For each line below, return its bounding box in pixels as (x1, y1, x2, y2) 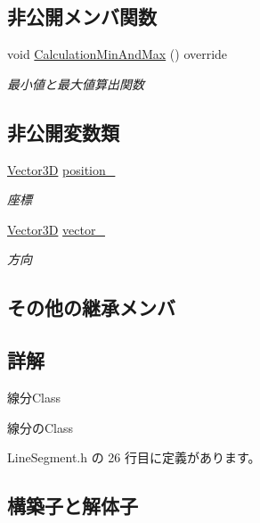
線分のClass (7, 418, 74, 436)
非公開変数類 (7, 118, 119, 145)
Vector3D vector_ (7, 220, 105, 238)
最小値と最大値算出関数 (7, 74, 144, 93)
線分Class (7, 387, 61, 406)
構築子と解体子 (7, 492, 138, 519)
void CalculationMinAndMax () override (7, 45, 228, 63)
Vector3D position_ (7, 160, 116, 178)
